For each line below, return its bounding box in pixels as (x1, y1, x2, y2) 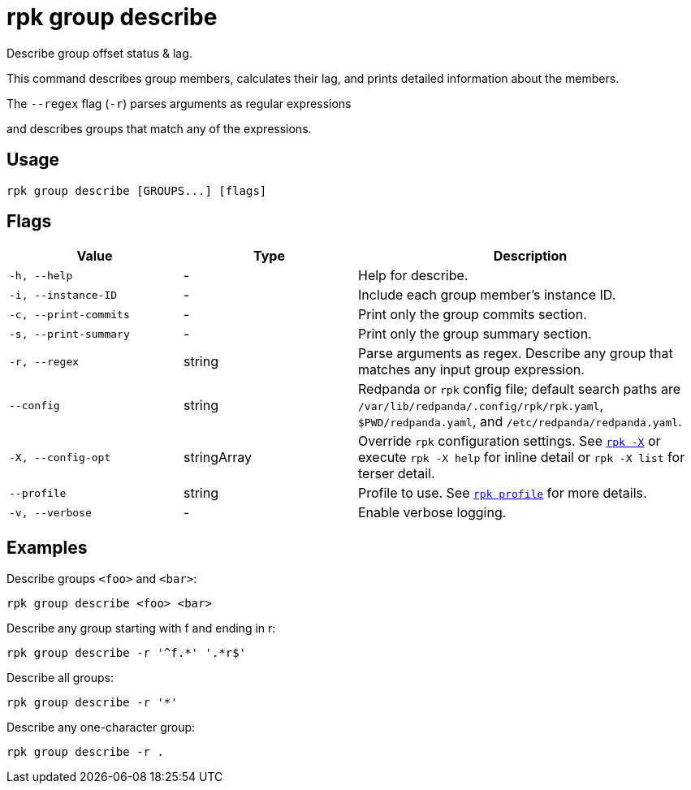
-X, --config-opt (9, 451, 111, 464)
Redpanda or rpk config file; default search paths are (358, 381, 681, 398)
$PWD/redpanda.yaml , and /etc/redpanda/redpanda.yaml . (358, 413, 682, 430)
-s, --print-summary (9, 327, 130, 340)
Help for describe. (358, 267, 469, 284)
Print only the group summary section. (358, 326, 592, 343)
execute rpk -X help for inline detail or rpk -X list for (358, 449, 685, 466)
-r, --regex (9, 355, 80, 368)
